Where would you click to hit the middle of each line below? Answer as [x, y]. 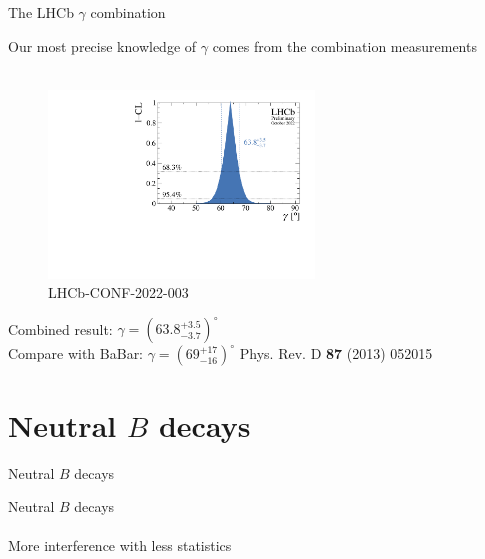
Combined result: [60, 328]
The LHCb [41, 12]
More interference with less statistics [120, 545]
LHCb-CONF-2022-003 [118, 292]
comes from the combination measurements [344, 45]
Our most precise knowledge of [102, 45]
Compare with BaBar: [76, 353]
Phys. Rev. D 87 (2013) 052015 [336, 353]
